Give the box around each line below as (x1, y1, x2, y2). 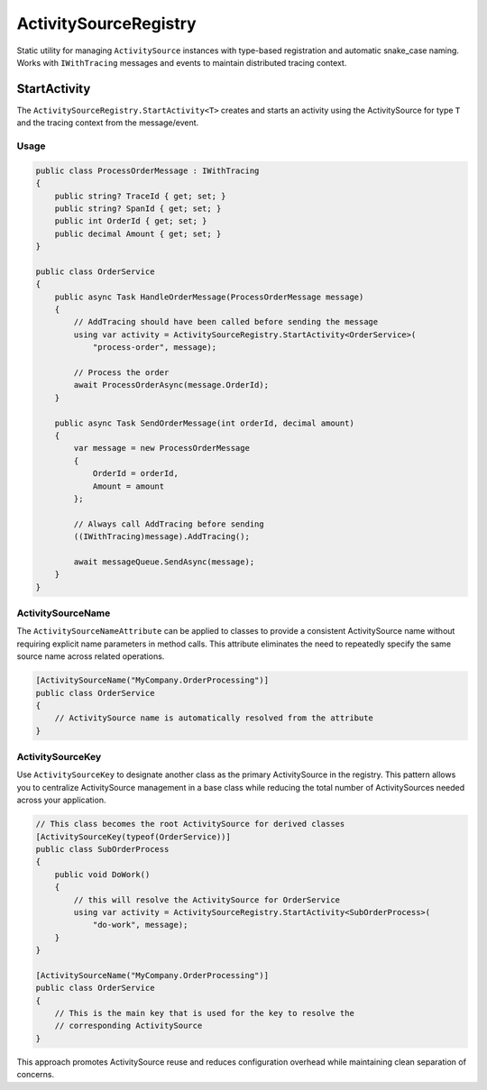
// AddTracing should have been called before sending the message (73, 316, 379, 327)
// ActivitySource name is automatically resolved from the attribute (54, 713, 374, 723)
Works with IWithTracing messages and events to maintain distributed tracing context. (16, 57, 347, 68)
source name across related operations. (16, 651, 165, 662)
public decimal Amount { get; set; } (54, 228, 222, 239)
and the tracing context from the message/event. (16, 117, 199, 128)
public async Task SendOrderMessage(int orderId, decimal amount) (54, 417, 355, 428)
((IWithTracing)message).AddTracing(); (73, 532, 250, 542)
